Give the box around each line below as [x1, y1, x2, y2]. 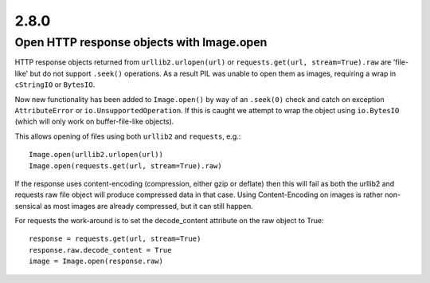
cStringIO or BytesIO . [14, 80, 96, 89]
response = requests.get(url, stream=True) [29, 234, 201, 243]
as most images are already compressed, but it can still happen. [43, 201, 254, 210]
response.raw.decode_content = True [29, 246, 172, 254]
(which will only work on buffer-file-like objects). [14, 116, 174, 127]
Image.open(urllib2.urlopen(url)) [29, 150, 163, 159]
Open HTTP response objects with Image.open [14, 35, 268, 49]
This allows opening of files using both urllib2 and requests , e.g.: [14, 132, 241, 141]
